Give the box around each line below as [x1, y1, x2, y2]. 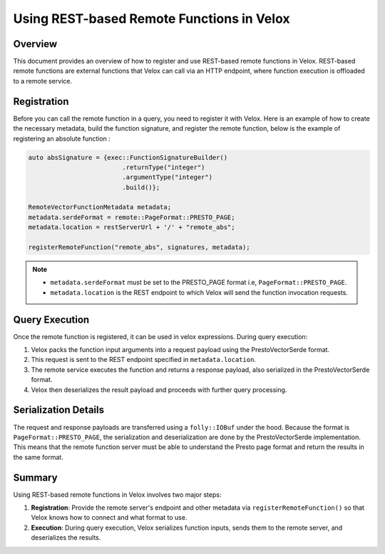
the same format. [13, 453, 63, 461]
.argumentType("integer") [122, 173, 213, 181]
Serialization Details [13, 404, 105, 416]
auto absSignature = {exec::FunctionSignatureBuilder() [28, 153, 228, 161]
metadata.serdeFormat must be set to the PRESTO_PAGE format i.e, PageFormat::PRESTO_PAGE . [50, 278, 347, 287]
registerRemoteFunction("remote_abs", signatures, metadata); [28, 243, 250, 251]
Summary [13, 471, 58, 483]
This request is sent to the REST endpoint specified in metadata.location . [31, 356, 257, 364]
